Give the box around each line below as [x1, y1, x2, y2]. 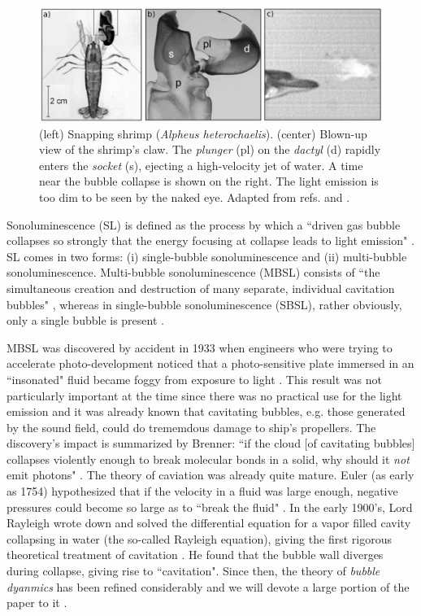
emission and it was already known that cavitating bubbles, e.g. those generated [7, 403, 406, 420]
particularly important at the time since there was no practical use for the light [7, 387, 402, 404]
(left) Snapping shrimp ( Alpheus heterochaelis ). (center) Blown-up [39, 125, 367, 142]
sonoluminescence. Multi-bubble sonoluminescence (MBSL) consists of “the [7, 264, 380, 281]
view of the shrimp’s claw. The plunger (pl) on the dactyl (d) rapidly [39, 141, 381, 158]
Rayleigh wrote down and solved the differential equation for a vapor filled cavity [7, 514, 411, 531]
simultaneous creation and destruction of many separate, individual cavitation [7, 279, 395, 296]
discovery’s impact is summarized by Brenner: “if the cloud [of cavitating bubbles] [7, 435, 415, 452]
